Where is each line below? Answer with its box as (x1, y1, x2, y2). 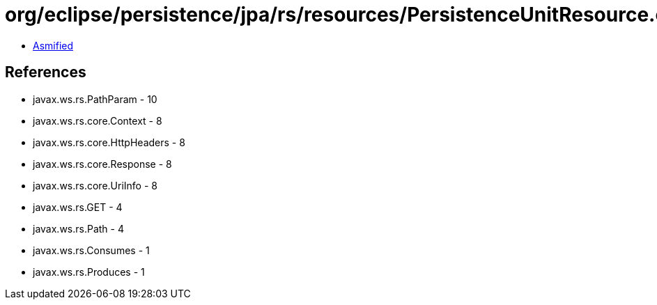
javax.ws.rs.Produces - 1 (33, 265, 145, 278)
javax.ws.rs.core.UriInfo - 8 (33, 179, 157, 191)
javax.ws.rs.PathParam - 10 (33, 93, 157, 105)
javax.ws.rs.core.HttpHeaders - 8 (33, 136, 185, 148)
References (5, 63, 86, 81)
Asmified (33, 39, 74, 52)
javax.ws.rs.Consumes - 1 (33, 244, 150, 256)
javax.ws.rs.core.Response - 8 (33, 157, 172, 170)
